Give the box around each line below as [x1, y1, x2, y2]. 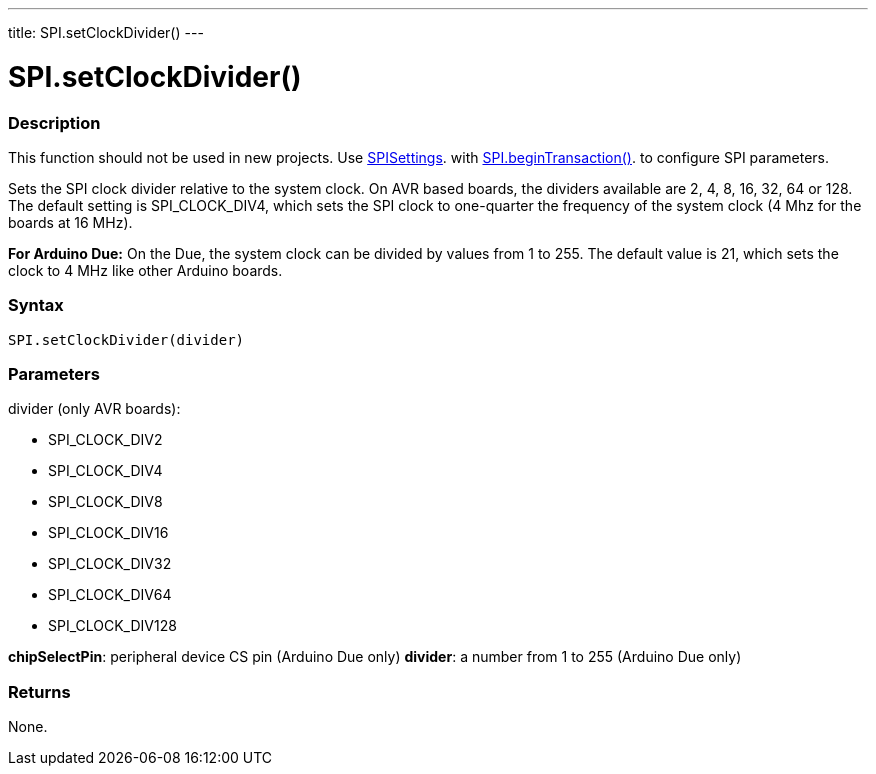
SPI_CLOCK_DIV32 [48, 555, 172, 573]
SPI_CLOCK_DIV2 [48, 431, 163, 449]
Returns [8, 681, 71, 702]
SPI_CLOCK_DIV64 [48, 586, 172, 604]
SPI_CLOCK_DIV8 [48, 493, 163, 511]
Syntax [8, 295, 64, 316]
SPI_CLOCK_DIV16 [48, 524, 169, 542]
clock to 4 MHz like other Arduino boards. [8, 261, 283, 279]
